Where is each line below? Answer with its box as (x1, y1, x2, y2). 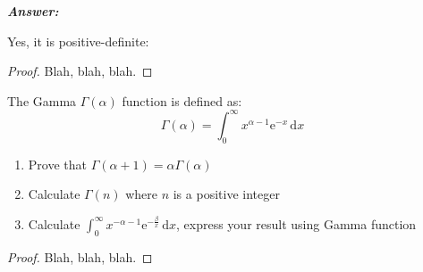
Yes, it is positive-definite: (7, 31, 149, 50)
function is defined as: (122, 91, 242, 110)
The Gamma (7, 91, 77, 110)
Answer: (7, 2, 59, 20)
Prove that (28, 154, 87, 173)
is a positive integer (173, 185, 280, 203)
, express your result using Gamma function (176, 214, 417, 233)
